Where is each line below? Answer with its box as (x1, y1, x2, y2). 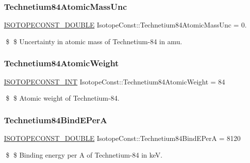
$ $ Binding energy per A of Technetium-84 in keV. (5, 149, 162, 160)
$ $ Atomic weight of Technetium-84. (5, 93, 120, 103)
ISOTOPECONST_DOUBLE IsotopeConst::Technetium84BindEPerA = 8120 (4, 133, 241, 143)
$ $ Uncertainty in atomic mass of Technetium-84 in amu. (5, 36, 182, 46)
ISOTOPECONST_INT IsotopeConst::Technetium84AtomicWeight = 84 (4, 76, 225, 86)
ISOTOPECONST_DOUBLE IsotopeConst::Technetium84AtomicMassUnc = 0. (4, 20, 247, 30)
